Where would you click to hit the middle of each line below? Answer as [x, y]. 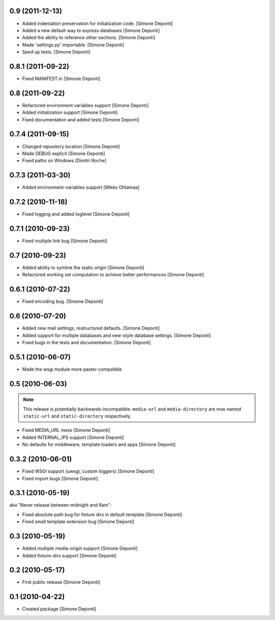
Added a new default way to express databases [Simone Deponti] [91, 30]
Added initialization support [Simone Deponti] [70, 113]
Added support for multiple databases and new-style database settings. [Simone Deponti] [117, 335]
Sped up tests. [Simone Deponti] [56, 52]
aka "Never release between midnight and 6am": [61, 505]
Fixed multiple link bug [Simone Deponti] [65, 241]
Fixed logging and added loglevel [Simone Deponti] [76, 214]
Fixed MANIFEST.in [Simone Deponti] [61, 79]
